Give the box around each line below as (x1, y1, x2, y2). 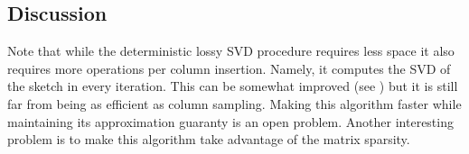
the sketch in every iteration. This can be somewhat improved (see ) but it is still (7, 77, 458, 95)
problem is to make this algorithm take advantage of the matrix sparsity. (7, 130, 410, 149)
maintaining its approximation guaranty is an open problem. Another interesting (7, 112, 454, 131)
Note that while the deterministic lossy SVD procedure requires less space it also (7, 41, 455, 60)
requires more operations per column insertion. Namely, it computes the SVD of (7, 59, 451, 77)
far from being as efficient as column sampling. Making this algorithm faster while (7, 94, 462, 113)
